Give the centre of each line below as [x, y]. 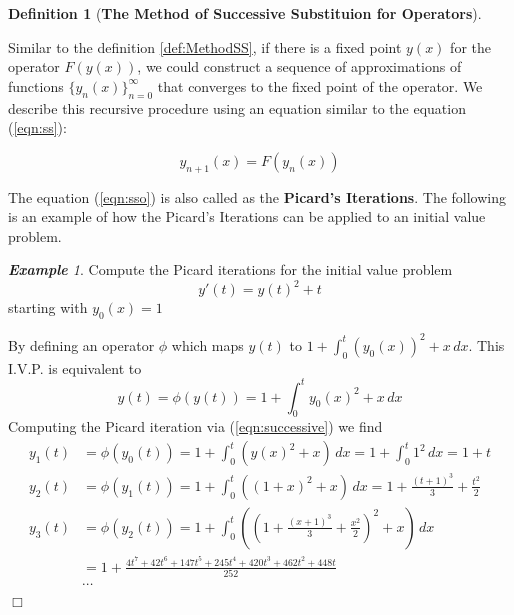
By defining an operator [81, 344]
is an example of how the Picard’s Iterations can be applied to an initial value [247, 216]
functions [36, 85]
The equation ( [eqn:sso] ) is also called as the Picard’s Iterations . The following [257, 196]
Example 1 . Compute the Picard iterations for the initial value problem [230, 269]
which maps [207, 344]
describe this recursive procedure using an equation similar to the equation [237, 107]
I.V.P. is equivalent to [75, 367]
